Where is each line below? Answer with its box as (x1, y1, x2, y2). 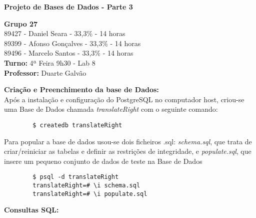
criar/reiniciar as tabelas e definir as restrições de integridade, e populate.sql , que (4, 146, 251, 156)
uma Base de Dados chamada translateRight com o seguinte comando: (4, 104, 218, 114)
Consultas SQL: (4, 204, 59, 215)
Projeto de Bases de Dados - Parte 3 (4, 2, 133, 12)
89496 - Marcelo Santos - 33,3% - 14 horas (4, 48, 133, 58)
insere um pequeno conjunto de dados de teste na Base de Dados (4, 155, 202, 166)
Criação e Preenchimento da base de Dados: (4, 84, 159, 95)
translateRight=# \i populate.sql (32, 190, 147, 197)
